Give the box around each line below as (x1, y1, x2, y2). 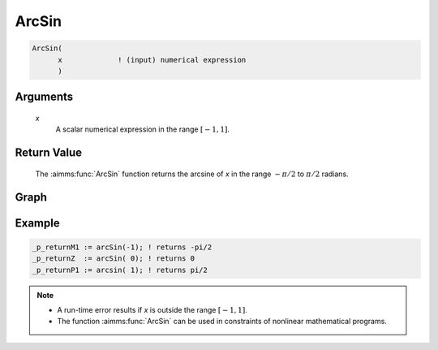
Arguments (15, 90, 74, 104)
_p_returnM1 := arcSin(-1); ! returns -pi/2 (32, 242, 213, 252)
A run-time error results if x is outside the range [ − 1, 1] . (57, 305, 247, 314)
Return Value (15, 146, 83, 160)
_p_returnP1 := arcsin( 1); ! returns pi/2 (32, 265, 208, 274)
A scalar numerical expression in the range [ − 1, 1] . (55, 124, 230, 134)
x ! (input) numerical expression (58, 55, 247, 64)
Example (15, 216, 60, 230)
